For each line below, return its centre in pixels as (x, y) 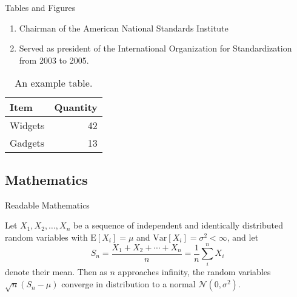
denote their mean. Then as (56, 272)
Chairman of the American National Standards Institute (124, 28)
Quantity (76, 107)
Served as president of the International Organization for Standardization (155, 48)
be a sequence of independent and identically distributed (178, 225)
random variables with (46, 237)
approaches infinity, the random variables (194, 272)
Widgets (27, 125)
